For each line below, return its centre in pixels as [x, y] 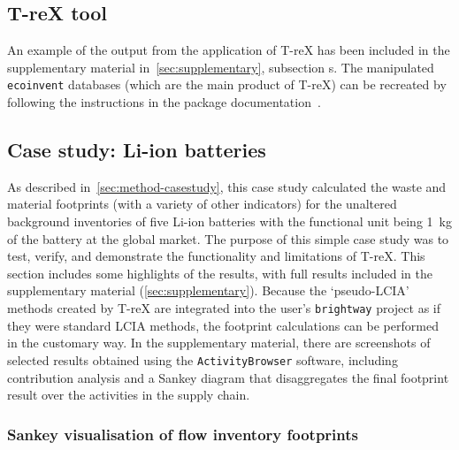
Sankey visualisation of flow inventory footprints [183, 434]
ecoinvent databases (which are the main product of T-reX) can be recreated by [227, 84]
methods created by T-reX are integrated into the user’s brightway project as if [224, 308]
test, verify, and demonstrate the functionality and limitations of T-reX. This [216, 256]
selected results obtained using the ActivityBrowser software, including [203, 359]
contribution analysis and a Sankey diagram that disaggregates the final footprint [228, 377]
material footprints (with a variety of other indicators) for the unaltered [202, 204]
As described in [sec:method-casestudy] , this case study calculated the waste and [227, 186]
